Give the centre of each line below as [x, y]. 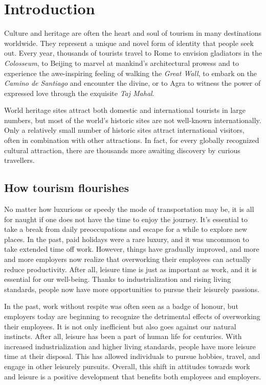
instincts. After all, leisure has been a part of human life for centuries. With [123, 336]
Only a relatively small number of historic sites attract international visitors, [124, 130]
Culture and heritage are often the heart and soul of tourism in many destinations [133, 33]
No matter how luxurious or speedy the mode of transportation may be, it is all [129, 209]
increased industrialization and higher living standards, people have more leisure [130, 346]
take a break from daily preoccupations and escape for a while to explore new [126, 229]
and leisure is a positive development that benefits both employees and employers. [133, 376]
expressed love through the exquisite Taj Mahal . [79, 93]
